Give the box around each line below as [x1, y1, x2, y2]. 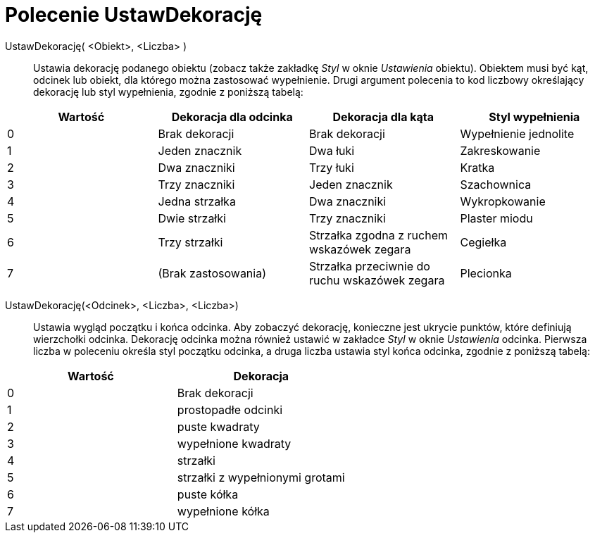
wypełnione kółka [177, 503, 270, 518]
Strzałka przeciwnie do [309, 258, 430, 273]
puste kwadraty [177, 419, 260, 434]
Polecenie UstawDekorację [5, 3, 263, 27]
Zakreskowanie [460, 143, 541, 158]
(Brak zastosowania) [158, 265, 267, 280]
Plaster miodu [460, 211, 533, 225]
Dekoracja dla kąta [332, 109, 434, 124]
